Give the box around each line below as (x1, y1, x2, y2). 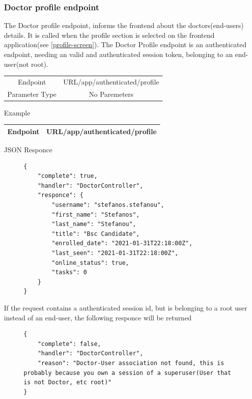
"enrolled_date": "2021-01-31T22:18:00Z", (52, 240, 193, 247)
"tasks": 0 (52, 269, 87, 276)
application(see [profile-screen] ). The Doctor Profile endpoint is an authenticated (4, 39, 247, 50)
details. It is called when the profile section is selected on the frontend (4, 29, 215, 40)
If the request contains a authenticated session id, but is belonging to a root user (4, 302, 247, 313)
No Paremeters (89, 88, 134, 99)
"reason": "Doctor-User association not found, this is (37, 359, 224, 367)
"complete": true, (37, 172, 98, 180)
